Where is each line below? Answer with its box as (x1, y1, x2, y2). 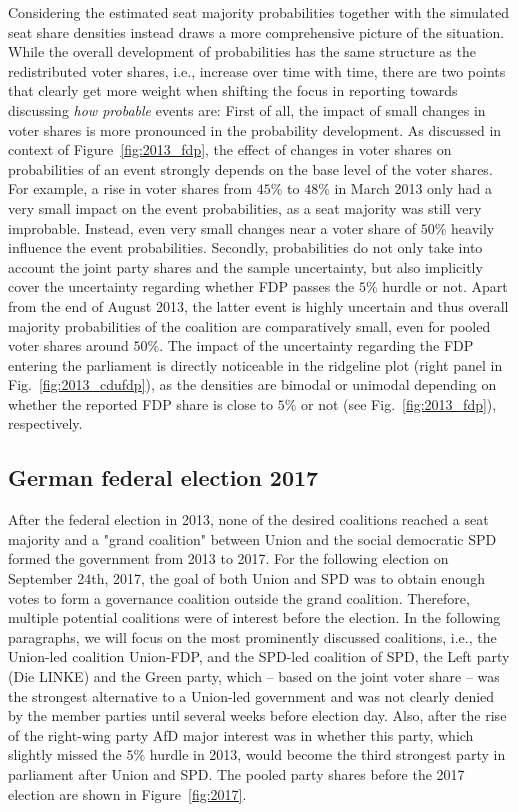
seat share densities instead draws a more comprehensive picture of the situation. (8, 21, 505, 42)
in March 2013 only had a (334, 178, 493, 199)
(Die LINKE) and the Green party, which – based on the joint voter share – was (8, 666, 500, 687)
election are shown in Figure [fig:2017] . (8, 783, 247, 804)
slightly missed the (8, 744, 122, 765)
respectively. (8, 413, 83, 434)
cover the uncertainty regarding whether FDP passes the (8, 276, 355, 297)
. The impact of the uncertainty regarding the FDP (159, 335, 474, 356)
